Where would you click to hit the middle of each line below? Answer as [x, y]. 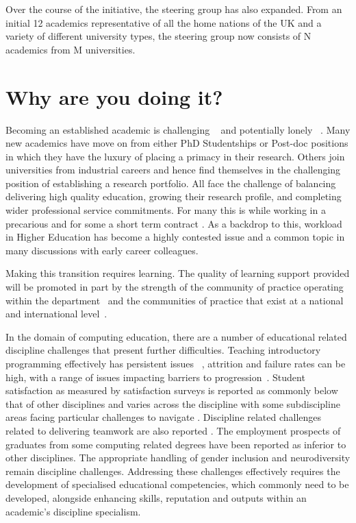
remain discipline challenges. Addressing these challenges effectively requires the [173, 471]
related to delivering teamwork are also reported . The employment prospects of [173, 430]
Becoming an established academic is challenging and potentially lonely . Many [178, 129]
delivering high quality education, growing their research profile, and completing [174, 196]
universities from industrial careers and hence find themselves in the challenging [173, 170]
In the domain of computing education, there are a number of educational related [176, 336]
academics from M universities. [71, 49]
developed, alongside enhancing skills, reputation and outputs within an [156, 497]
